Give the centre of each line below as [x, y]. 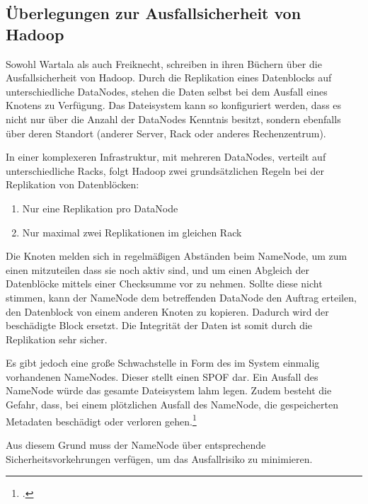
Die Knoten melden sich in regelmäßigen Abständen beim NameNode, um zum [177, 256]
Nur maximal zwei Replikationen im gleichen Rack [132, 232]
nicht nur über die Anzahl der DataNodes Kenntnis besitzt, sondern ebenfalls [173, 119]
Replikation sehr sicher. [57, 339]
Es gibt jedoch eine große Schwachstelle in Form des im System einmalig [163, 363]
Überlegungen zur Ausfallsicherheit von [154, 13]
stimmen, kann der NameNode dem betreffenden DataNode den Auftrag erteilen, [181, 297]
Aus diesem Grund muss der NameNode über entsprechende [136, 444]
